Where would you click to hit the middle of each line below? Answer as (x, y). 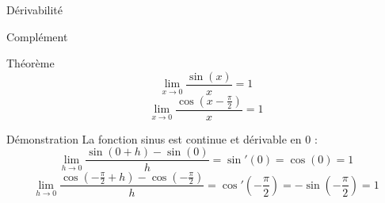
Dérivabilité (35, 10)
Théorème (30, 63)
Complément (37, 36)
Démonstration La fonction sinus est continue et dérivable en (154, 138)
